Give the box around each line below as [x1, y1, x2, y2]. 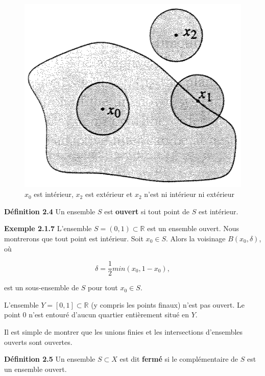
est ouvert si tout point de [104, 206, 189, 216]
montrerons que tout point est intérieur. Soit [4, 233, 143, 243]
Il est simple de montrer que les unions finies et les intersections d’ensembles [4, 327, 243, 337]
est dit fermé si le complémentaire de [119, 354, 238, 364]
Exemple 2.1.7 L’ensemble [4, 223, 92, 234]
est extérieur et [85, 189, 133, 199]
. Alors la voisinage [166, 233, 226, 243]
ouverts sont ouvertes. [4, 336, 73, 347]
